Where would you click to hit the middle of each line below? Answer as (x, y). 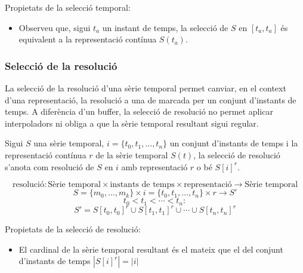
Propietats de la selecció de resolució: (73, 229)
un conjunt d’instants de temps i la (234, 143)
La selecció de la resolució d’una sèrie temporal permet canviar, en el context (146, 88)
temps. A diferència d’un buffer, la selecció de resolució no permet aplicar (139, 111)
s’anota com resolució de (50, 166)
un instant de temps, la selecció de (165, 27)
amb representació (154, 166)
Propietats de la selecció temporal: (68, 7)
